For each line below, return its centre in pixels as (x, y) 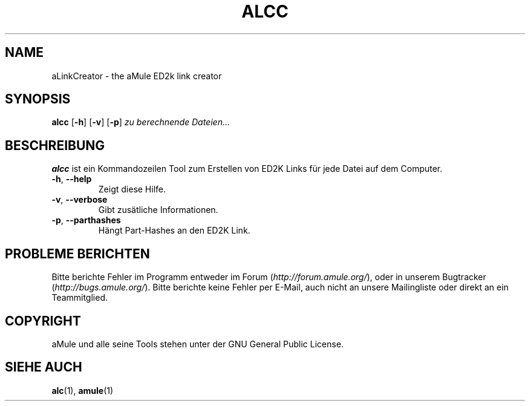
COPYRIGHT (43, 321)
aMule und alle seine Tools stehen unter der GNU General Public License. (198, 344)
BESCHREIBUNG (55, 145)
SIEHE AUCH (44, 367)
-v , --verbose (80, 200)
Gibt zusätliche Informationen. (158, 210)
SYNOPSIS (38, 99)
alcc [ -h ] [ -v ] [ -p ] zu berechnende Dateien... (141, 122)
